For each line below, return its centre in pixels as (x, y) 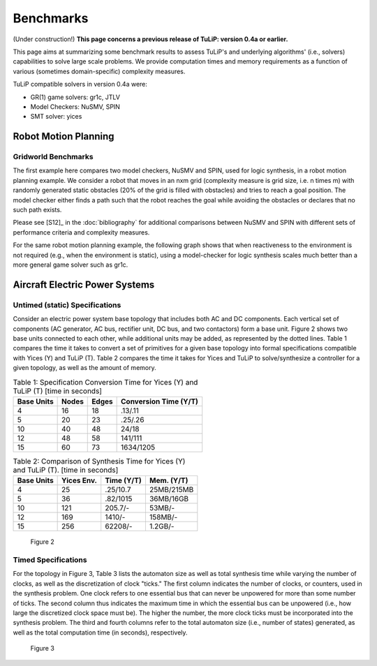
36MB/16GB (169, 499)
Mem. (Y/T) (169, 480)
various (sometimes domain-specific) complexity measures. (99, 71)
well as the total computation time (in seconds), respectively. (100, 632)
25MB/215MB (171, 490)
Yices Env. (80, 480)
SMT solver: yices (56, 117)
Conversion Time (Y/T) (160, 401)
